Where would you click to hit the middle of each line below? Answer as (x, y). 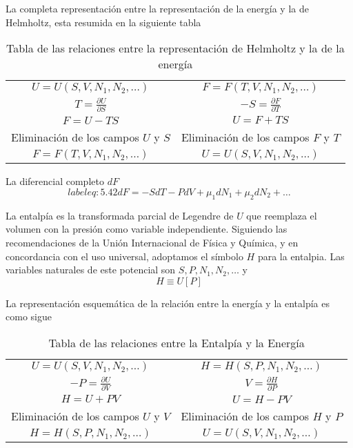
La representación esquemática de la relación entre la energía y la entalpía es (168, 303)
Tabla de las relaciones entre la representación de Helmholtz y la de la (175, 48)
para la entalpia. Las (301, 256)
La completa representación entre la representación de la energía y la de (157, 8)
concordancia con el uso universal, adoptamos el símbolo (124, 256)
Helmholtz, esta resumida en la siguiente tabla (103, 22)
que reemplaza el (282, 215)
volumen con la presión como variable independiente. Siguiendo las (147, 229)
